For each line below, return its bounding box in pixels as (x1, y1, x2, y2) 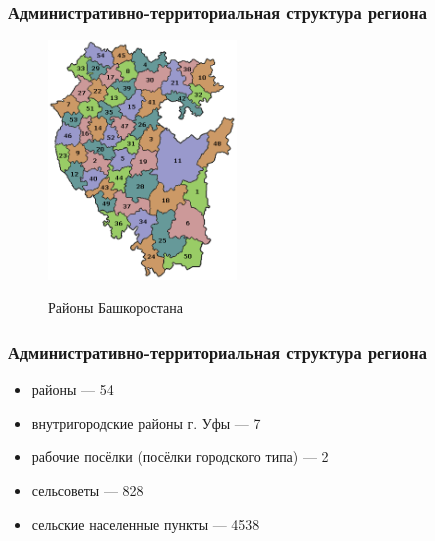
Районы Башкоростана (48, 297, 183, 318)
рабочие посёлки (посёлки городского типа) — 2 (31, 446, 329, 467)
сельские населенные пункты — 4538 (31, 513, 260, 534)
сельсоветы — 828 (31, 480, 144, 501)
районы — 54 (31, 379, 114, 400)
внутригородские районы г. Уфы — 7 (31, 412, 261, 433)
